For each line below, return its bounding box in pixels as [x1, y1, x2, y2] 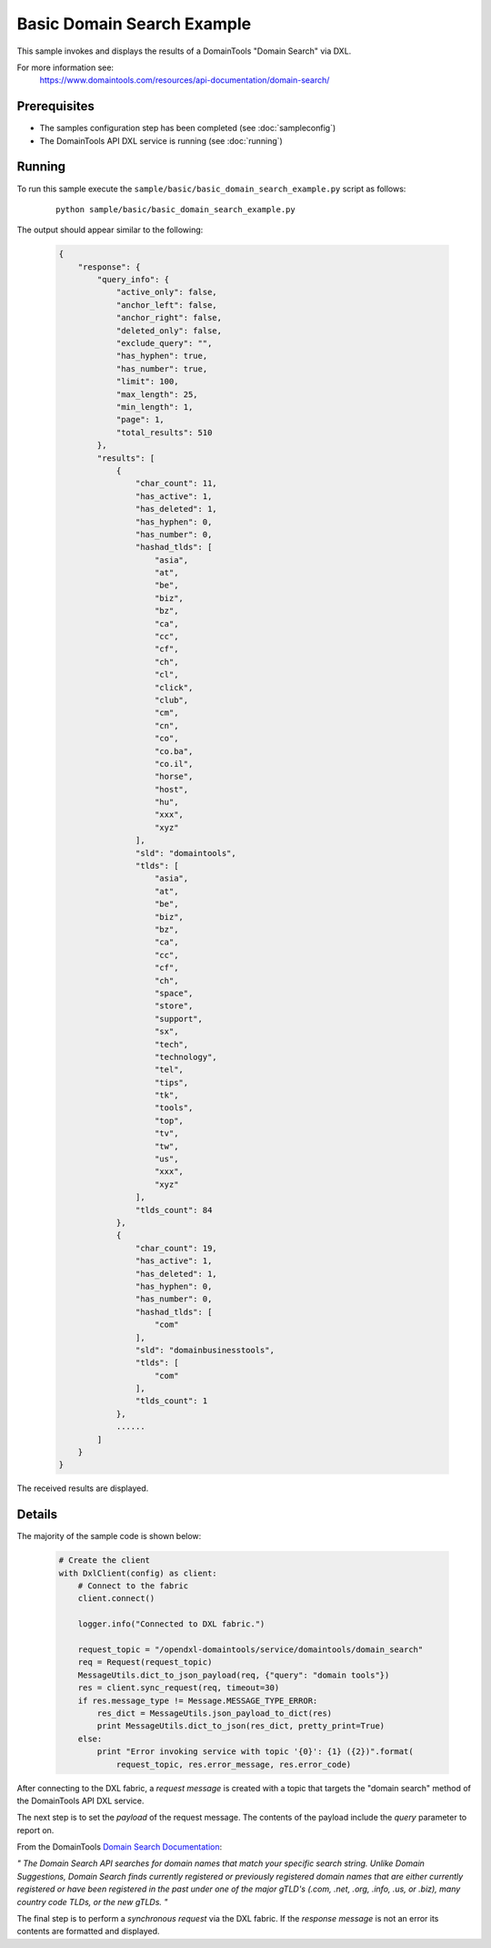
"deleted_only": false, [115, 325, 223, 336]
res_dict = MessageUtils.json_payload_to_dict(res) [96, 1708, 333, 1719]
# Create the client [58, 1555, 150, 1566]
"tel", [155, 1065, 184, 1075]
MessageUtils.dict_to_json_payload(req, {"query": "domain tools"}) [77, 1669, 390, 1680]
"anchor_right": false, [115, 312, 223, 323]
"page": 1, [115, 414, 165, 425]
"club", [155, 695, 189, 705]
